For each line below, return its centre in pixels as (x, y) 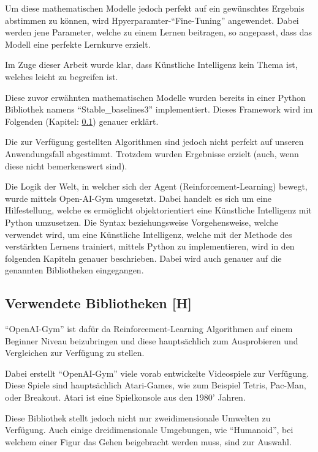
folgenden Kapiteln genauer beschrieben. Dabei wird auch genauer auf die (143, 258)
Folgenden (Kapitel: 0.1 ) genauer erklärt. (82, 121)
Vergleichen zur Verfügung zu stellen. (75, 353)
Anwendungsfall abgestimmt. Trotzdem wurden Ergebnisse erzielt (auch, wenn (152, 153)
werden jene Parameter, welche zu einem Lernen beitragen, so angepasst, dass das (159, 32)
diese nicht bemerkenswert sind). (66, 165)
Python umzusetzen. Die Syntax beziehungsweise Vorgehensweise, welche (142, 222)
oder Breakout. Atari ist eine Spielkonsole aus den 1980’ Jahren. (125, 397)
